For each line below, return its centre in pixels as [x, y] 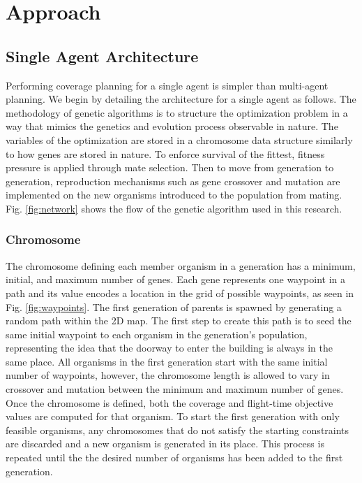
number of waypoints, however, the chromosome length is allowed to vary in [168, 375]
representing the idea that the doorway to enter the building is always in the [169, 348]
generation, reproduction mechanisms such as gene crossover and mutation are [173, 181]
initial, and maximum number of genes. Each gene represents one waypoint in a [176, 279]
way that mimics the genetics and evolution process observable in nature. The [172, 126]
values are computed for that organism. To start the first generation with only [173, 416]
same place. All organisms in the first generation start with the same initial [167, 361]
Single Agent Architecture [102, 56]
